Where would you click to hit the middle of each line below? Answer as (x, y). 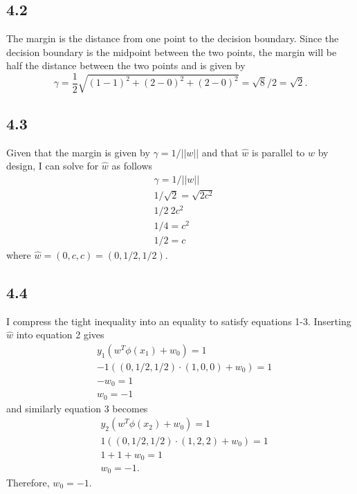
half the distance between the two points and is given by (126, 65)
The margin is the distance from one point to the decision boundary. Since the (173, 38)
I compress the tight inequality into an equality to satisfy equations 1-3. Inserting (179, 321)
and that (220, 152)
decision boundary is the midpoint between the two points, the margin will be (172, 52)
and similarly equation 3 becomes (77, 408)
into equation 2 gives (60, 335)
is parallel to (278, 152)
